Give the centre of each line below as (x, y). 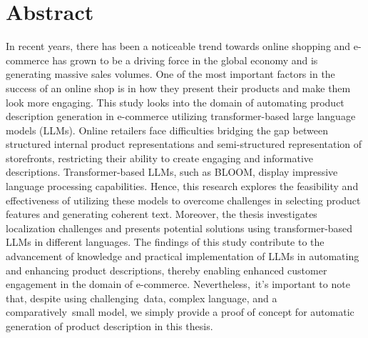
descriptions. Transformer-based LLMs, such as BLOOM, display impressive (172, 172)
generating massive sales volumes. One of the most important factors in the (170, 74)
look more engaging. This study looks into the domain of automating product (175, 102)
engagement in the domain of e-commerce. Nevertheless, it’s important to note (178, 284)
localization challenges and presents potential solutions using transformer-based (179, 228)
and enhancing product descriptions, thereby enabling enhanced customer (167, 270)
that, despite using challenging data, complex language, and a (142, 298)
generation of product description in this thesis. (109, 326)
